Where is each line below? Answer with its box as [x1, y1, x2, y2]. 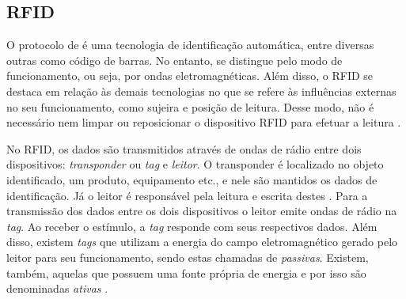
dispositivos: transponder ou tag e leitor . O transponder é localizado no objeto [6, 156, 384, 172]
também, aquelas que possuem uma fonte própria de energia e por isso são [6, 264, 366, 281]
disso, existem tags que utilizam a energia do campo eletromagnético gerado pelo [6, 233, 398, 250]
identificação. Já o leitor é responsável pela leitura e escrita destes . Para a [6, 187, 368, 203]
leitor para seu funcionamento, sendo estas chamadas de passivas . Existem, [6, 248, 369, 265]
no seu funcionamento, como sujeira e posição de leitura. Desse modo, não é [6, 98, 374, 115]
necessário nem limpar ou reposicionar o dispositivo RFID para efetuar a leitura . [6, 114, 401, 131]
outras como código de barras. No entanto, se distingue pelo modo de [6, 51, 343, 68]
